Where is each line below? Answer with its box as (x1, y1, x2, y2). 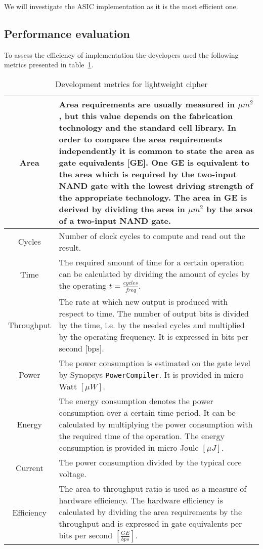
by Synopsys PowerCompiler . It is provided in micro (59, 368, 244, 380)
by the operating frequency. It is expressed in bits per (59, 330, 249, 342)
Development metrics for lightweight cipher (55, 77, 208, 90)
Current (15, 462, 43, 474)
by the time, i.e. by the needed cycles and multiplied (59, 319, 245, 331)
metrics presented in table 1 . (4, 59, 94, 70)
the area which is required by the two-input (59, 168, 237, 180)
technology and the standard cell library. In (59, 121, 237, 133)
